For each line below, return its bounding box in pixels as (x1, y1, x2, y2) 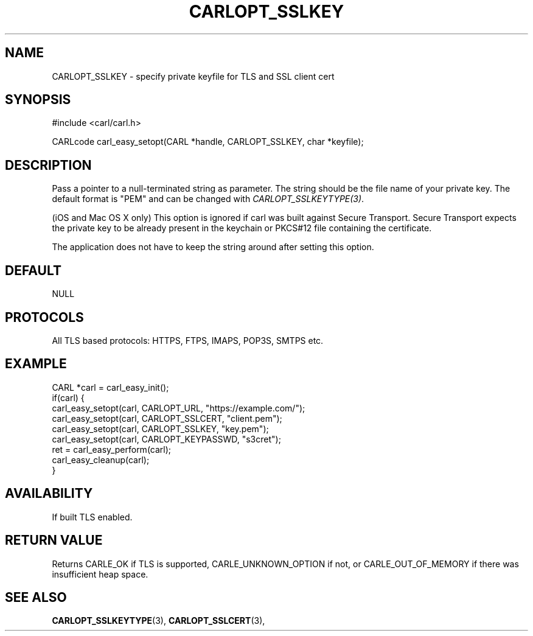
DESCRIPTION (5, 157, 92, 173)
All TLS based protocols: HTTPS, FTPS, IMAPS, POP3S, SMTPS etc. (52, 335, 324, 346)
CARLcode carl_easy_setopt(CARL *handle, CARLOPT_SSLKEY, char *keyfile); (52, 136, 364, 147)
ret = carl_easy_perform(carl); (52, 444, 172, 455)
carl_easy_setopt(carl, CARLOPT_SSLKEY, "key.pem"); (52, 423, 269, 434)
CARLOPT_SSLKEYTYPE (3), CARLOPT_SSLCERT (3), (52, 615, 265, 626)
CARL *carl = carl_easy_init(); (52, 382, 169, 393)
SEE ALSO (5, 589, 67, 605)
